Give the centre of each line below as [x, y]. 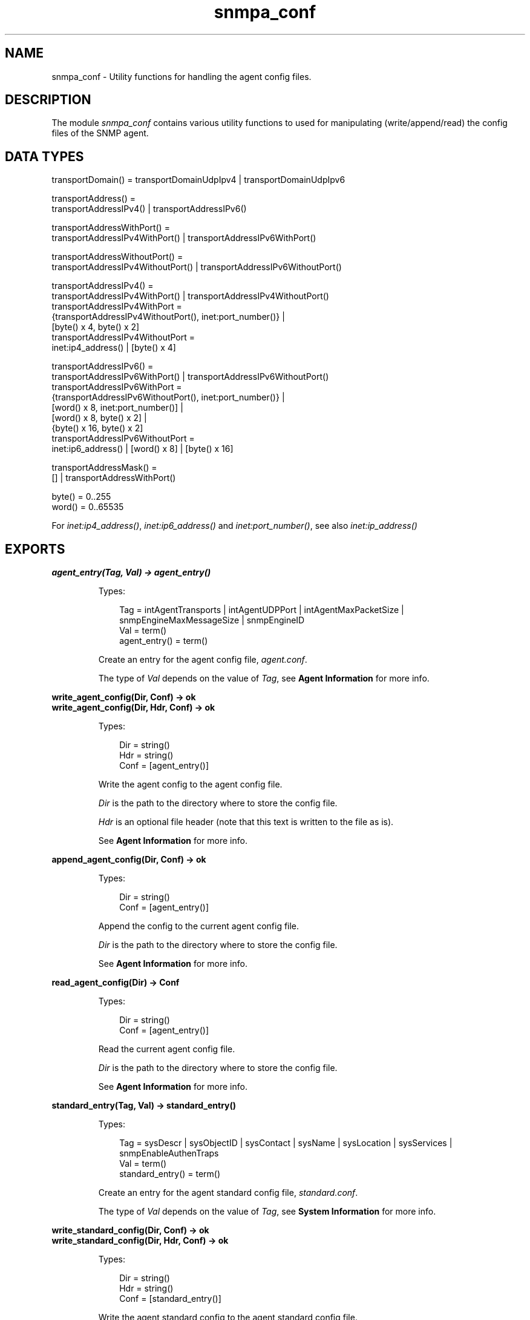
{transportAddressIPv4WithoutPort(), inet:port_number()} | [168, 317]
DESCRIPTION [48, 100]
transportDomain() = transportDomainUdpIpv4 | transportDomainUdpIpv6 [198, 180]
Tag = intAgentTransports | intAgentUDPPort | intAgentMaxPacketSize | [262, 610]
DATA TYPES [44, 156]
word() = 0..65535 [88, 507]
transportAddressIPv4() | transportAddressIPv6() [149, 209]
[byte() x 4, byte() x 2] [96, 327]
